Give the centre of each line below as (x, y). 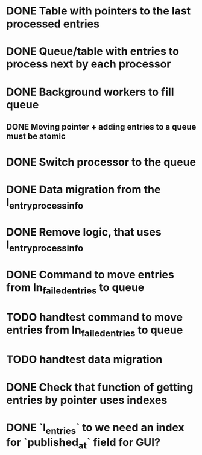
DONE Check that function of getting (100, 387)
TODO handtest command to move (94, 317)
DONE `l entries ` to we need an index (96, 428)
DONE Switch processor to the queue (101, 162)
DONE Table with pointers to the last (99, 11)
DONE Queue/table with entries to (93, 52)
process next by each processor (89, 64)
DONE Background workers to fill (90, 92)
